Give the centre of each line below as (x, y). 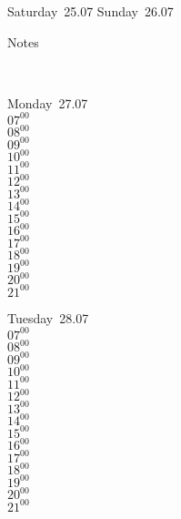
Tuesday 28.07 (48, 317)
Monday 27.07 (48, 102)
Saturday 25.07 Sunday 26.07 (90, 11)
